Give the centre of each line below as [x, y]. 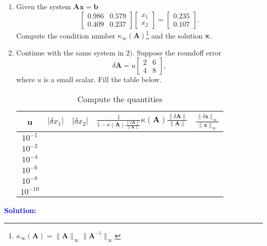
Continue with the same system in [70, 52]
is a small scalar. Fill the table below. [102, 79]
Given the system [44, 6]
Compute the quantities [120, 99]
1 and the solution [174, 34]
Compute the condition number [66, 35]
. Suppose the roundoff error [177, 52]
